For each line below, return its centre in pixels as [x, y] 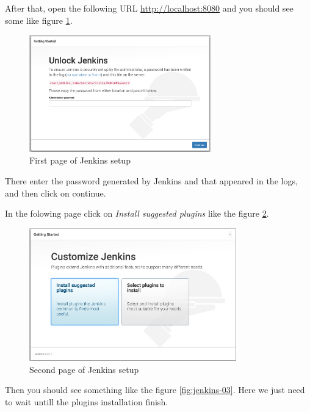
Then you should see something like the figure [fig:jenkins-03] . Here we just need [155, 390]
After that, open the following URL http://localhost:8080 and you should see [149, 8]
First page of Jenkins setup [80, 160]
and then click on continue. [56, 193]
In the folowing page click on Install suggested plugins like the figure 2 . [137, 213]
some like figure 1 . [39, 20]
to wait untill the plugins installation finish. [87, 401]
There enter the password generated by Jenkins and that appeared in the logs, [151, 180]
